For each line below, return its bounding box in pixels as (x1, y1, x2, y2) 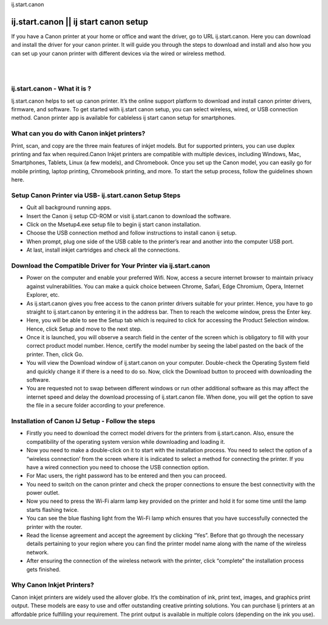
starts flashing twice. (26, 506, 79, 513)
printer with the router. (26, 523, 83, 530)
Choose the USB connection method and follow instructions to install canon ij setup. (26, 229, 237, 237)
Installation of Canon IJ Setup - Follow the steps (11, 416, 155, 425)
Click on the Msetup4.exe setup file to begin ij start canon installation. (26, 221, 201, 228)
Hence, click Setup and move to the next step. (26, 325, 142, 333)
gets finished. (26, 565, 61, 573)
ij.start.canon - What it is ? (11, 85, 92, 93)
